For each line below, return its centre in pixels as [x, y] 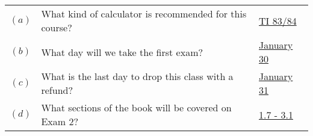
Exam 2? [60, 122]
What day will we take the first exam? [122, 52]
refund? [57, 90]
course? [57, 28]
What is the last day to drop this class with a [137, 76]
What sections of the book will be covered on [136, 108]
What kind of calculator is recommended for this [144, 14]
